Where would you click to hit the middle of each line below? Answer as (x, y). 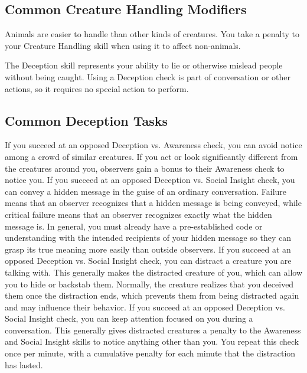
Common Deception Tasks (86, 120)
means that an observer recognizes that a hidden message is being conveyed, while (153, 203)
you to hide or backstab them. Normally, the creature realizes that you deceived (149, 284)
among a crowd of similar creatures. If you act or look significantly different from (151, 156)
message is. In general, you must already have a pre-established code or (134, 226)
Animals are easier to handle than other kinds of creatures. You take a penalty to (152, 34)
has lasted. (24, 364)
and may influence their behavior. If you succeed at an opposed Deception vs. (145, 307)
